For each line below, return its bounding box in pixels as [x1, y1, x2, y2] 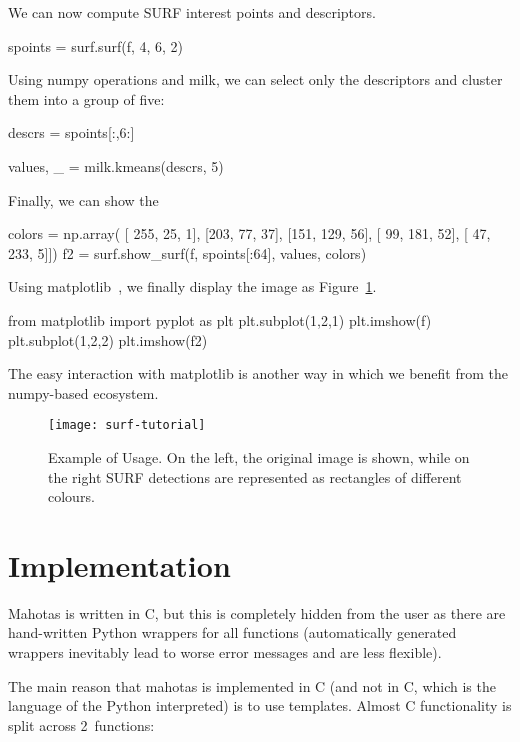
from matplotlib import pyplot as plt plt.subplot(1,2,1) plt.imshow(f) [8, 309, 432, 330]
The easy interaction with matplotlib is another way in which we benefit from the [8, 363, 508, 384]
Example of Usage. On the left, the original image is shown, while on [48, 446, 470, 467]
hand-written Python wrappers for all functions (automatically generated [8, 622, 457, 643]
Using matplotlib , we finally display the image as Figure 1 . [8, 276, 377, 297]
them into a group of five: [8, 88, 165, 109]
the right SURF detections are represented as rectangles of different [48, 466, 462, 487]
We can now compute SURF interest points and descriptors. [8, 2, 376, 22]
